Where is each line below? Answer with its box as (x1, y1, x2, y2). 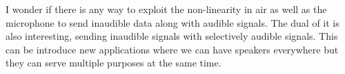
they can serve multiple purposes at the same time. (6, 56, 221, 70)
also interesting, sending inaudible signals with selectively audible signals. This (6, 29, 338, 43)
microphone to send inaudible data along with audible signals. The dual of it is (6, 15, 339, 29)
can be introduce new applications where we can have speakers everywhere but (6, 42, 339, 56)
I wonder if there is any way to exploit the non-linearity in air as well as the (6, 2, 327, 16)
